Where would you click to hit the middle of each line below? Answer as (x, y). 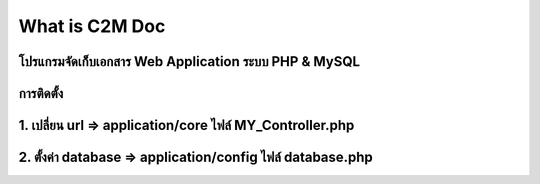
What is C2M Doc (92, 26)
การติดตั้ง (41, 93)
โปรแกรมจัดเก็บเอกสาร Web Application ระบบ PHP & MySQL (189, 61)
